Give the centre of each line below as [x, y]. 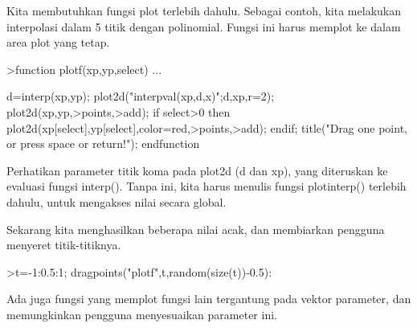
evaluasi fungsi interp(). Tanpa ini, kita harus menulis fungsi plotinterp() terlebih [206, 186]
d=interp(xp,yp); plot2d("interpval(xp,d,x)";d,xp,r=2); [141, 96]
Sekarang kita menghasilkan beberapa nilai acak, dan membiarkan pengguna [196, 229]
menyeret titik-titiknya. [64, 245]
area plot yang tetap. [58, 42]
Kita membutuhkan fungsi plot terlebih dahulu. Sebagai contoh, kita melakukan [204, 10]
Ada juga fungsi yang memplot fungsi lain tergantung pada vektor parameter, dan [209, 299]
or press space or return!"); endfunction [103, 143]
